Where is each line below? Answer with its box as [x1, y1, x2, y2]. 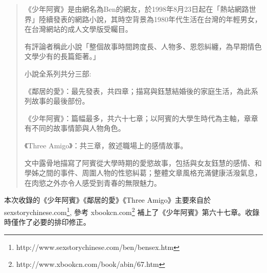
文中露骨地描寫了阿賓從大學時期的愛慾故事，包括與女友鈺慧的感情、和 [24, 157, 262, 168]
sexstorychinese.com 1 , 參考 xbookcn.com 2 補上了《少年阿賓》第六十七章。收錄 [4, 205, 260, 217]
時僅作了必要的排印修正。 [4, 217, 90, 227]
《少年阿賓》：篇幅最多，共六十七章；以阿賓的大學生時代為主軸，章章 [24, 112, 258, 123]
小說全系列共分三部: [24, 68, 91, 79]
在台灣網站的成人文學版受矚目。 [24, 24, 132, 34]
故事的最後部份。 [31, 95, 89, 106]
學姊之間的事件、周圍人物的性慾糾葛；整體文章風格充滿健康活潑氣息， [24, 167, 262, 178]
